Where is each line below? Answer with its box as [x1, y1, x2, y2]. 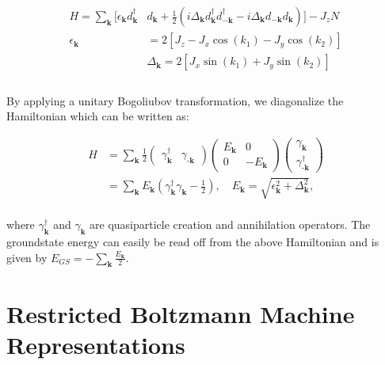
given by [6, 249, 48, 265]
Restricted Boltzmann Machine [6, 297, 355, 329]
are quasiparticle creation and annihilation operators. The [90, 216, 371, 233]
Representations [6, 328, 185, 360]
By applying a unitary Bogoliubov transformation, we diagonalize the [6, 92, 344, 108]
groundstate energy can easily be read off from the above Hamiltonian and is [6, 234, 379, 250]
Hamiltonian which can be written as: [6, 108, 189, 124]
